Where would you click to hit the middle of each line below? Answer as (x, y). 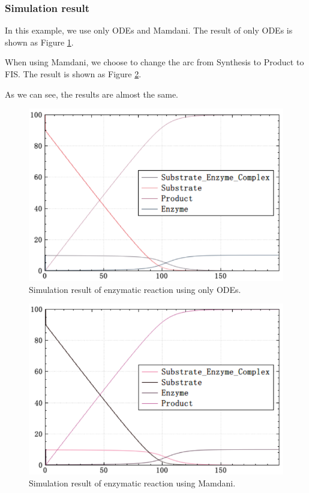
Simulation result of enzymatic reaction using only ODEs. (135, 289)
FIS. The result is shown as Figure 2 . (73, 74)
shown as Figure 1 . (39, 42)
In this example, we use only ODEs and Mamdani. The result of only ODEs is (149, 30)
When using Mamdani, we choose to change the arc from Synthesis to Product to (154, 62)
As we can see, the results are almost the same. (92, 94)
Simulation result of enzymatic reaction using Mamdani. (132, 483)
